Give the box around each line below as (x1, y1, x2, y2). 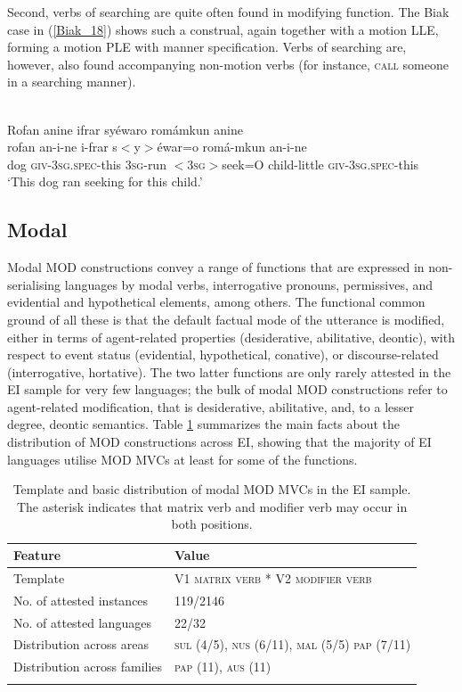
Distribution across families (13, 657, 163, 676)
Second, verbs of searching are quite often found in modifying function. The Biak (7, 3, 450, 21)
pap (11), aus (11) (174, 657, 272, 676)
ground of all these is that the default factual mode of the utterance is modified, (7, 309, 445, 328)
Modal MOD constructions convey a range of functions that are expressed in (7, 258, 425, 276)
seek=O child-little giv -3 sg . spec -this (222, 154, 419, 173)
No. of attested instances (13, 590, 149, 609)
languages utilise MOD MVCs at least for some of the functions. (7, 449, 358, 468)
